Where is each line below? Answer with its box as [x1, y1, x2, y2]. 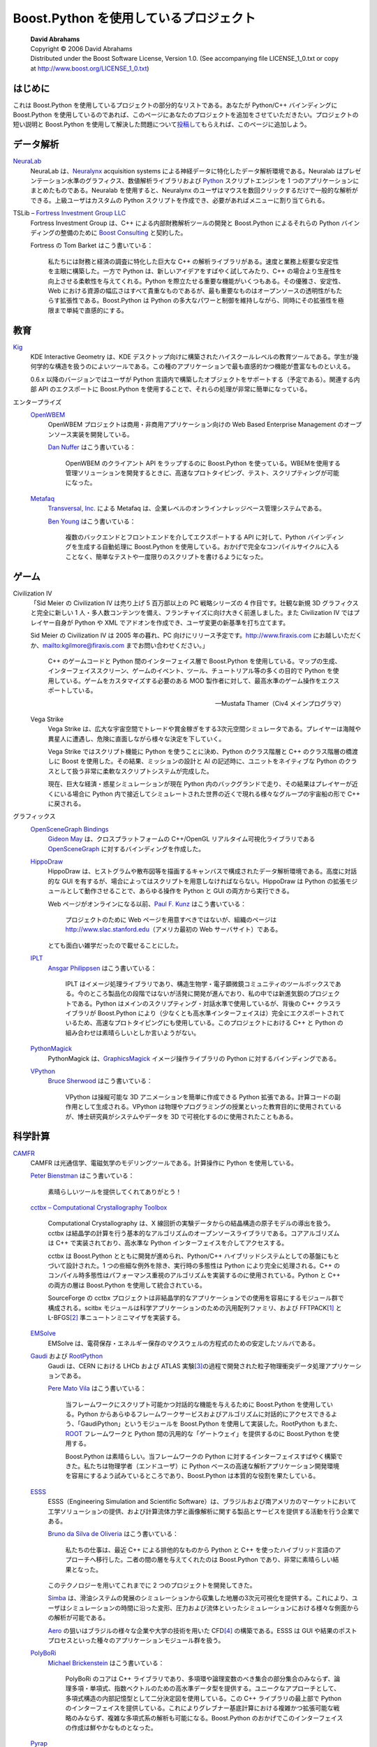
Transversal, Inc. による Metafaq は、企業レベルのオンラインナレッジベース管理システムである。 [47, 504, 326, 513]
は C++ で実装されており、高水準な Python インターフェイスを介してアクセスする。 [47, 1239, 288, 1247]
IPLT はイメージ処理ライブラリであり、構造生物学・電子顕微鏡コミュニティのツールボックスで [65, 979, 335, 988]
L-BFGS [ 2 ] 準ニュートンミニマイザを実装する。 [47, 1313, 184, 1321]
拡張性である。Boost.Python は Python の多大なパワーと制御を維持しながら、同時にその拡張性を [59, 296, 339, 305]
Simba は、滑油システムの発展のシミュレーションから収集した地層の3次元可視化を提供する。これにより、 [47, 1594, 352, 1602]
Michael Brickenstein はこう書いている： [47, 1658, 165, 1667]
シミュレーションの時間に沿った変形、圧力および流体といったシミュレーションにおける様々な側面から [66, 1604, 360, 1612]
